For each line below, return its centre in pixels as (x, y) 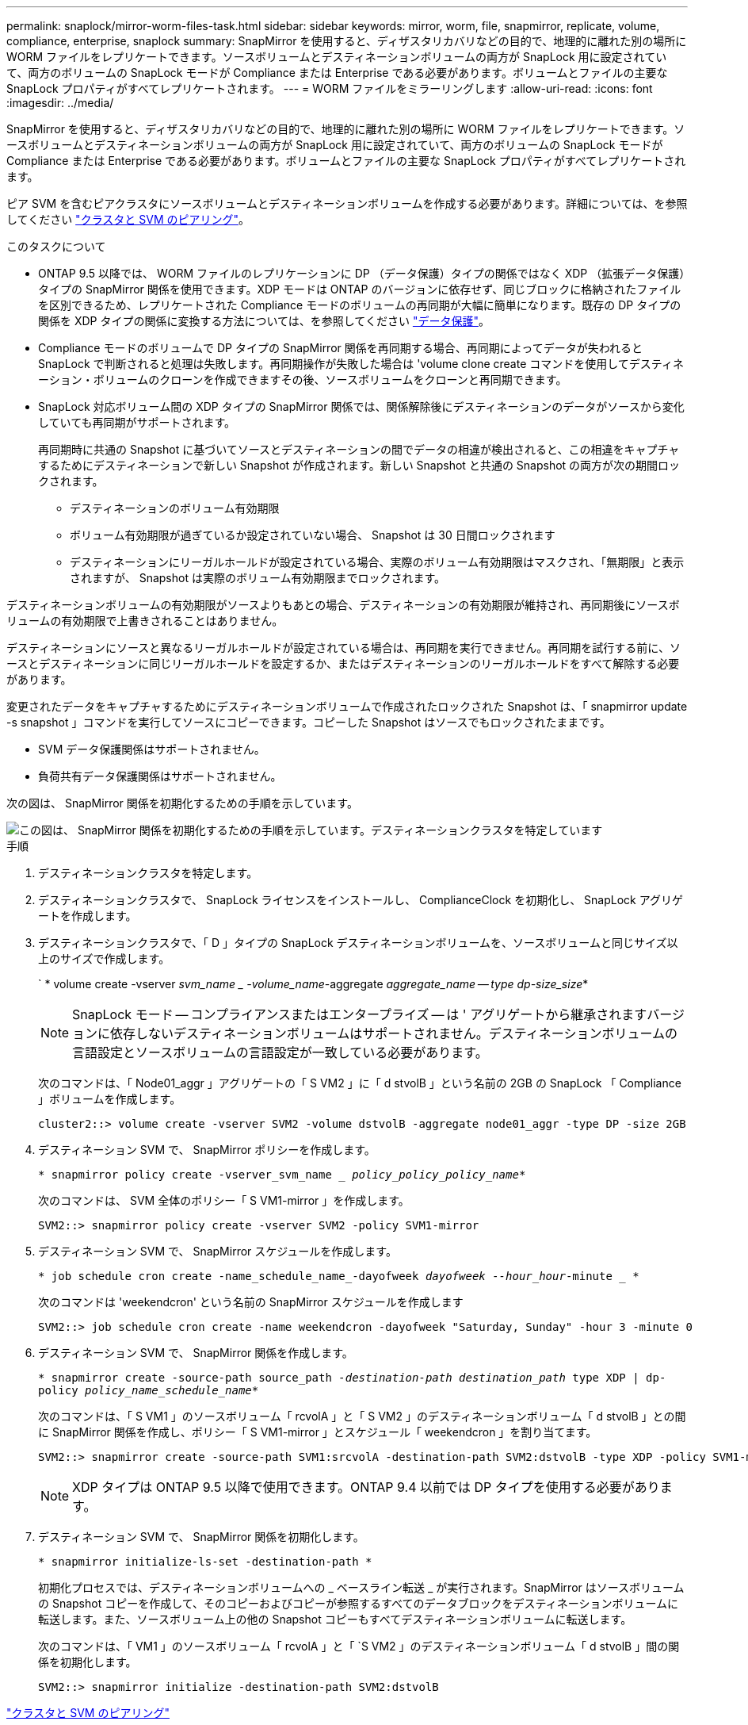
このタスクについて (56, 246)
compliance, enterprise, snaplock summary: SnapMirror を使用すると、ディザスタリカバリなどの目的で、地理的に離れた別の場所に (347, 41)
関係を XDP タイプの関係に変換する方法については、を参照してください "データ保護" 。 (264, 321)
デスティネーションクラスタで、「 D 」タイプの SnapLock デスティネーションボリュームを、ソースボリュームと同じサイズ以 (358, 943)
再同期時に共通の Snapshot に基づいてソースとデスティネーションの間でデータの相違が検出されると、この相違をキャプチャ (359, 449)
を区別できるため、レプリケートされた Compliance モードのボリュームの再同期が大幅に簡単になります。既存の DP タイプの (360, 305)
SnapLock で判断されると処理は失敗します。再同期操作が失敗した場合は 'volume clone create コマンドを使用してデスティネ (361, 364)
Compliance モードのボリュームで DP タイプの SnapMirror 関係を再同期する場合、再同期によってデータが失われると (340, 348)
